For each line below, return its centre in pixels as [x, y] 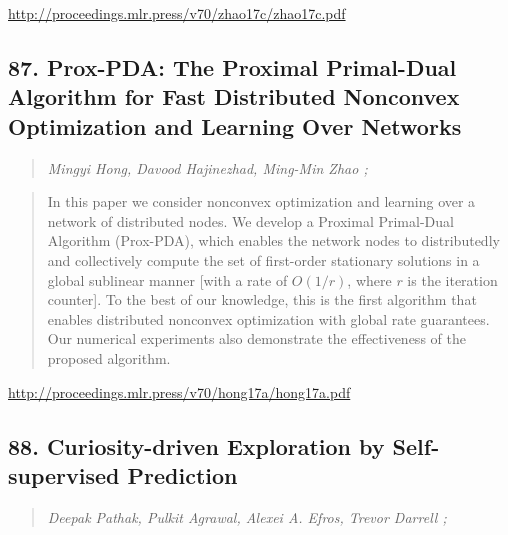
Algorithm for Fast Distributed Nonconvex [234, 96]
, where [369, 279]
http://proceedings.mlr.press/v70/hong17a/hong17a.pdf [179, 391]
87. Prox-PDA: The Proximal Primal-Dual [232, 66]
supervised [64, 474]
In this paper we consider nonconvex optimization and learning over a [261, 201]
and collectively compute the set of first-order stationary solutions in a [263, 259]
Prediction [182, 474]
